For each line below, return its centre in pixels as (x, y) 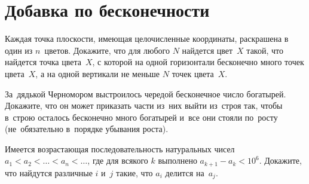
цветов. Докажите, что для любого (107, 50)
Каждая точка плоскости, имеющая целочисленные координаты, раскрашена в (147, 39)
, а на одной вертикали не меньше (98, 73)
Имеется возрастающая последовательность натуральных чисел (120, 148)
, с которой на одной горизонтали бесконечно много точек (198, 62)
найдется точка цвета (43, 62)
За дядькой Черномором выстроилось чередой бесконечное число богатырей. (146, 93)
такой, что (265, 50)
